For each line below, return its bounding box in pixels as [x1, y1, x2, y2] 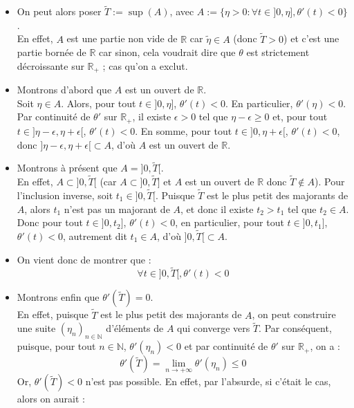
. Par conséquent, [259, 321, 332, 335]
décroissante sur [17, 58, 84, 73]
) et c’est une [283, 31, 339, 46]
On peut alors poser [17, 4, 102, 19]
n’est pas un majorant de [64, 201, 170, 216]
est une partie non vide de [66, 31, 178, 46]
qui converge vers [177, 321, 250, 335]
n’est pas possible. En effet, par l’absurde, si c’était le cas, [85, 374, 331, 389]
